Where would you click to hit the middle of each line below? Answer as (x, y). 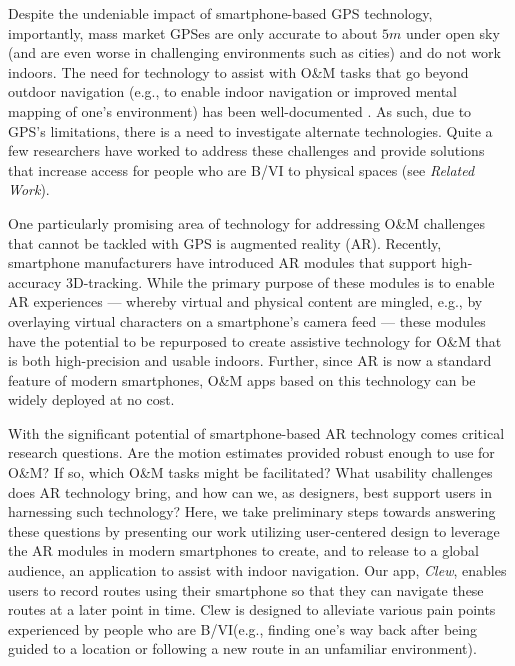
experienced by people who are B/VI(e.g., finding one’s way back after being (242, 628)
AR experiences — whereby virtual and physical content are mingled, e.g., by (245, 301)
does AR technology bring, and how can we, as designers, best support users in (250, 491)
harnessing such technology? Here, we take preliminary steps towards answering (252, 511)
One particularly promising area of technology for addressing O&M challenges (246, 222)
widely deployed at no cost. (91, 399)
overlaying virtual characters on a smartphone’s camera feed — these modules (247, 320)
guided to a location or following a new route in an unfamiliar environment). (242, 648)
